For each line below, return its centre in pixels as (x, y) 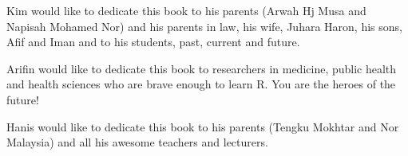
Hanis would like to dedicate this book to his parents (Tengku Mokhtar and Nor (203, 126)
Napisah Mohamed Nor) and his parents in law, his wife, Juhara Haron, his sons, (204, 26)
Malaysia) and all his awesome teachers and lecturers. (137, 142)
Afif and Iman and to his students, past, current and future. (153, 42)
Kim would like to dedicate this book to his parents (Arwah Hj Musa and (186, 10)
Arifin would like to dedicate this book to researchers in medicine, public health (202, 68)
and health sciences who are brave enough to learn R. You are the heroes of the (201, 84)
